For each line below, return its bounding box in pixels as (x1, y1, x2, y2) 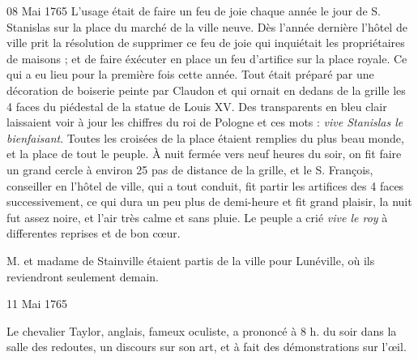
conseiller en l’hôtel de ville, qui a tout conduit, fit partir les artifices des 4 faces (6, 177, 404, 194)
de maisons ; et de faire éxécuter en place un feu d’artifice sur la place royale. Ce (6, 49, 407, 66)
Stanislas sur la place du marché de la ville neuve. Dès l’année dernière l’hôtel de (6, 18, 407, 35)
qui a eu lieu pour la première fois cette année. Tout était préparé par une (6, 66, 374, 83)
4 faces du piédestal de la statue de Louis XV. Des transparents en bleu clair (6, 97, 387, 114)
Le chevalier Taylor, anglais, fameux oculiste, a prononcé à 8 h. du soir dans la (6, 322, 397, 339)
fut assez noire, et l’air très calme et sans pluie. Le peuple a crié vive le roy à (6, 208, 388, 225)
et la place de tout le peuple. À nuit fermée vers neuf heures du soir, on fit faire (6, 145, 402, 162)
